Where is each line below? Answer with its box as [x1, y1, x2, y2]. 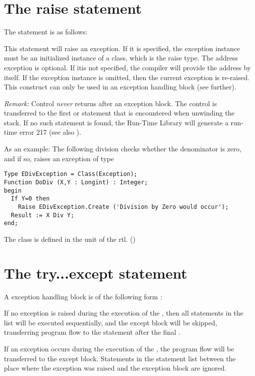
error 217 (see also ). [19, 127, 81, 137]
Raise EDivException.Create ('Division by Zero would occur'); [18, 203, 229, 210]
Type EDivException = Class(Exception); [4, 171, 138, 178]
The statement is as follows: [4, 27, 88, 37]
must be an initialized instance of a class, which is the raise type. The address [4, 53, 238, 63]
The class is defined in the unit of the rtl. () [4, 233, 136, 244]
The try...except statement [4, 262, 187, 283]
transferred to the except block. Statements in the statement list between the [4, 353, 236, 363]
